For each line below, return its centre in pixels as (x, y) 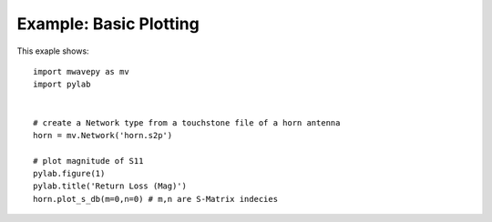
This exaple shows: (53, 51)
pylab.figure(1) (69, 174)
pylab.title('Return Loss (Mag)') (110, 186)
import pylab (62, 85)
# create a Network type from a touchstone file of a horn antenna (187, 122)
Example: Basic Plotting (108, 24)
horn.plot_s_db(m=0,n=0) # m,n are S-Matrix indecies (155, 199)
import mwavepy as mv (81, 71)
